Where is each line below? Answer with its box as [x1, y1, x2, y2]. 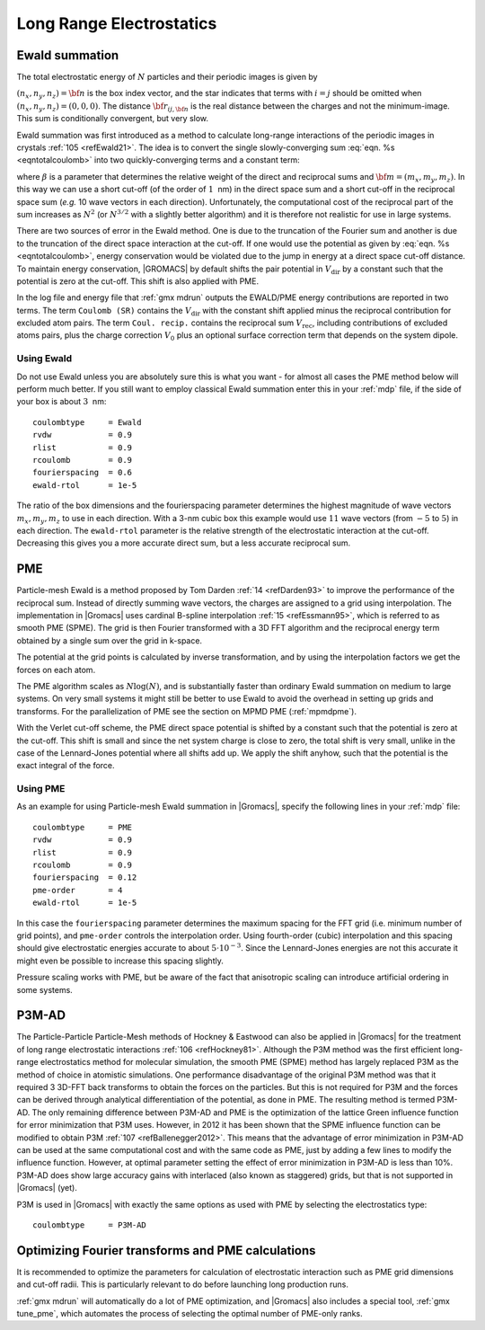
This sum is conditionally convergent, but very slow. [16, 113, 209, 124]
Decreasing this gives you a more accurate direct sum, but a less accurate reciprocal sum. [16, 537, 350, 548]
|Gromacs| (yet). [16, 1183, 78, 1193]
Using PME [16, 783, 66, 795]
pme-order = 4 [32, 885, 123, 895]
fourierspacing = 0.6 [32, 467, 133, 478]
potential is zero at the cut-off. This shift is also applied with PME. [16, 275, 260, 287]
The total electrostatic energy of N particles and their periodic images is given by [16, 72, 318, 83]
